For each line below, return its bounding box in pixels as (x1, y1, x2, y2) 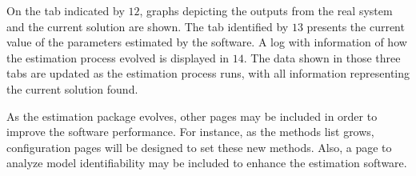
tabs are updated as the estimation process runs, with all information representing (6, 65, 410, 82)
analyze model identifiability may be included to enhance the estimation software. (6, 154, 407, 171)
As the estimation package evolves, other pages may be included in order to (6, 107, 378, 124)
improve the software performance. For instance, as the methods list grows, (6, 123, 374, 140)
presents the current (306, 18, 405, 34)
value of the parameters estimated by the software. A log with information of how (6, 34, 407, 50)
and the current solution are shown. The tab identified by (6, 18, 289, 34)
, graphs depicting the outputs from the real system (139, 2, 393, 18)
